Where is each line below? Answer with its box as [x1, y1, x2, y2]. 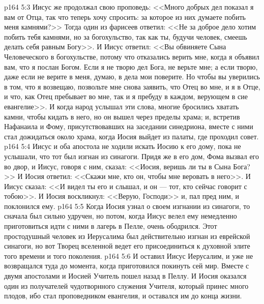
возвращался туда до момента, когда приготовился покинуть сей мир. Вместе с [4, 260, 249, 271]
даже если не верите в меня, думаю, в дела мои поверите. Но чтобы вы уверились [4, 71, 260, 82]
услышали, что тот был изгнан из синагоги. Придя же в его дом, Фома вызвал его [4, 150, 259, 161]
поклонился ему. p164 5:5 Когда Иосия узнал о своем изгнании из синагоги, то [4, 200, 250, 211]
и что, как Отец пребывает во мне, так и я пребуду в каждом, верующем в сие [4, 91, 248, 102]
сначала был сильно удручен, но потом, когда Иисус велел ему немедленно [4, 210, 237, 221]
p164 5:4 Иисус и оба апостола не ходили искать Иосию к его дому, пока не [4, 141, 241, 151]
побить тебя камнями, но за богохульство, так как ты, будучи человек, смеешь [4, 31, 247, 42]
